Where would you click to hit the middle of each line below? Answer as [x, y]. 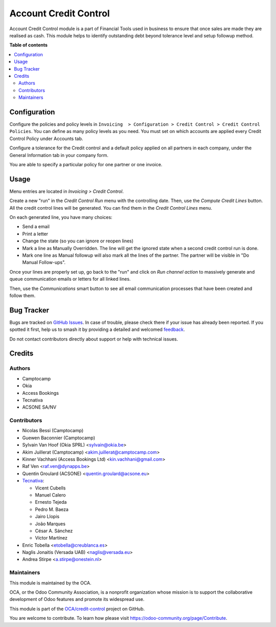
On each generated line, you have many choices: [61, 217]
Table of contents [29, 45]
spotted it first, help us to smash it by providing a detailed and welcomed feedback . [97, 329]
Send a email [36, 227]
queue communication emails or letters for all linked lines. [70, 279]
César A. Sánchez [54, 531]
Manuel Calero [50, 495]
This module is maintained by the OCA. [50, 583]
